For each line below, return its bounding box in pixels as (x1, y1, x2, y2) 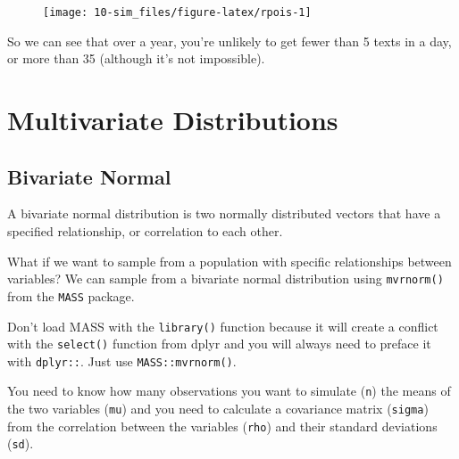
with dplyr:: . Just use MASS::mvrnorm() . (7, 351, 237, 370)
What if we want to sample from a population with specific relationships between (7, 251, 452, 270)
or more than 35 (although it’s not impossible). (7, 49, 265, 68)
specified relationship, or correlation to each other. (7, 222, 283, 241)
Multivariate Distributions (7, 102, 338, 138)
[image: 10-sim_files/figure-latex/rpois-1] (43, 6, 312, 19)
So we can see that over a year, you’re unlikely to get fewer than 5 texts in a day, (7, 31, 452, 50)
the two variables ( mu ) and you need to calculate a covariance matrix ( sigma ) (7, 399, 429, 418)
